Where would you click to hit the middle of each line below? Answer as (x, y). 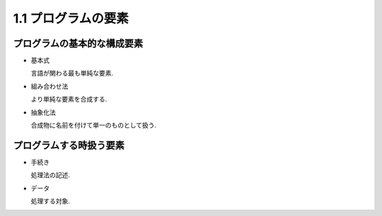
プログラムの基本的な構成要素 (78, 43)
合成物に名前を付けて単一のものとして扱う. (94, 125)
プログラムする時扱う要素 (69, 145)
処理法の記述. (51, 175)
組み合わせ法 (50, 86)
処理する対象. (51, 201)
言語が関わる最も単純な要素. (72, 73)
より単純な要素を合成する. (69, 100)
